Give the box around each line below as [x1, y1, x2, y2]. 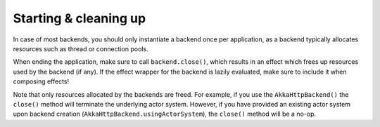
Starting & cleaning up [13, 11, 146, 26]
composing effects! [13, 77, 70, 86]
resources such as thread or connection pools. [13, 44, 148, 53]
